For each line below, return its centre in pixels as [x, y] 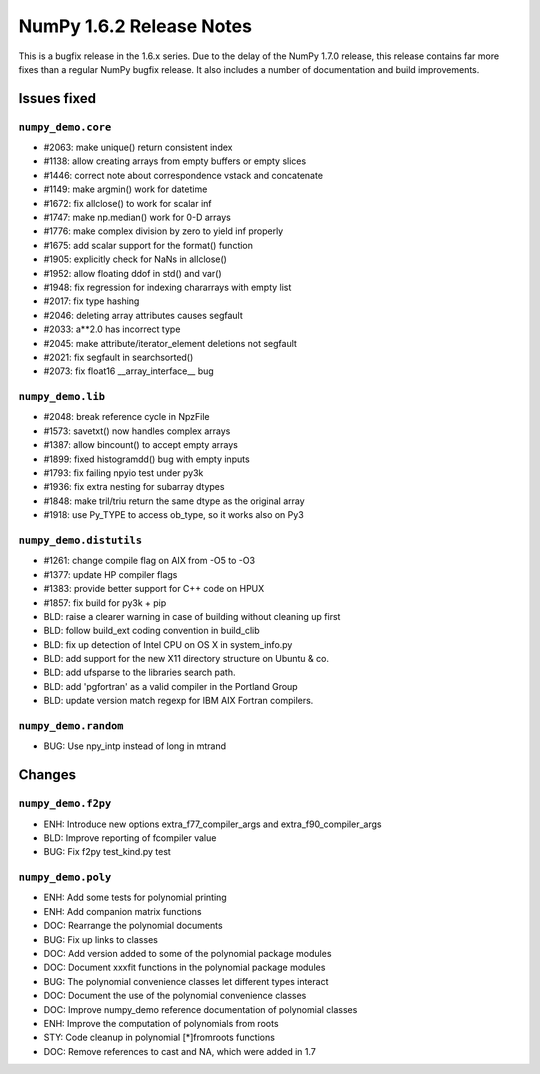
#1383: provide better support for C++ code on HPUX [154, 589]
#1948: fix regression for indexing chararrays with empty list [167, 287]
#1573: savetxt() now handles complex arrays [137, 431]
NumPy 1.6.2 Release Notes [135, 26]
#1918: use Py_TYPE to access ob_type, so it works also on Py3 [173, 515]
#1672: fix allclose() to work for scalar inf [127, 203]
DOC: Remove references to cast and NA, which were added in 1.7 [180, 1051]
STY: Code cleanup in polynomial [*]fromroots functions [159, 1037]
